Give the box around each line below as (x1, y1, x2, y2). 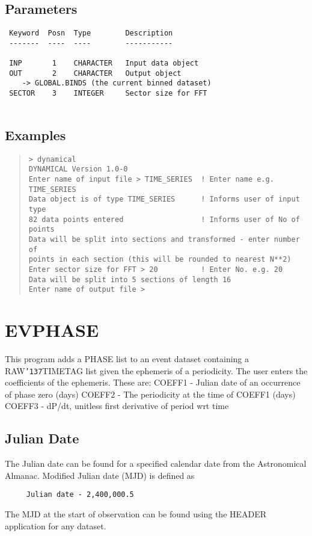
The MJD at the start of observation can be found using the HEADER (5, 508, 267, 520)
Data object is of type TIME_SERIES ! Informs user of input (28, 195, 300, 204)
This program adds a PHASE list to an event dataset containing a (5, 352, 249, 365)
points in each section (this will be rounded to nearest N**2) (28, 255, 292, 264)
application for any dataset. (5, 519, 106, 532)
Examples (5, 125, 66, 144)
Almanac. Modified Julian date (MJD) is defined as (5, 469, 195, 481)
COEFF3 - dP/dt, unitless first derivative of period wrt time (5, 399, 229, 412)
